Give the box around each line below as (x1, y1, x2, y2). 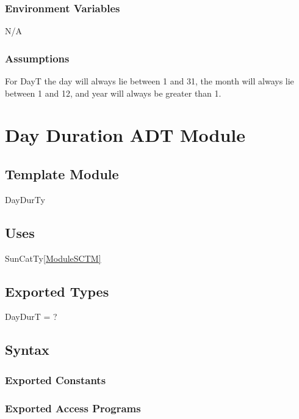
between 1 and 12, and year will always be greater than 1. (5, 86, 222, 99)
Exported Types (5, 281, 109, 300)
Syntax (5, 340, 49, 359)
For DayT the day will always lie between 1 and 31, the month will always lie (5, 75, 294, 87)
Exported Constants (5, 372, 106, 387)
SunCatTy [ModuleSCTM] (5, 251, 101, 264)
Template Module (5, 164, 119, 183)
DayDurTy (5, 193, 45, 206)
